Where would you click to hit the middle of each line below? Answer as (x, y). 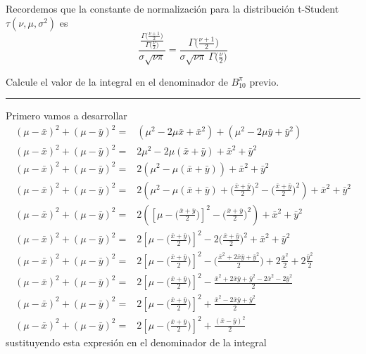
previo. (264, 81)
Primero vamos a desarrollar (67, 116)
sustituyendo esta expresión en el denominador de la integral (136, 342)
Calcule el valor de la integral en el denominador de (117, 81)
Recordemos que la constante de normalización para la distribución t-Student (172, 8)
